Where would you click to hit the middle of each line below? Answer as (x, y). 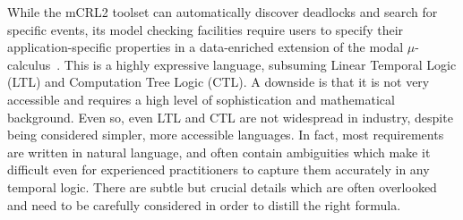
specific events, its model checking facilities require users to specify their (206, 29)
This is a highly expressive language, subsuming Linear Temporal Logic (260, 64)
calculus (29, 64)
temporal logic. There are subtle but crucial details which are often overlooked (222, 186)
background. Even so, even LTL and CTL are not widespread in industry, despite (230, 117)
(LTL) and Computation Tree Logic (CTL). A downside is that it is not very (219, 82)
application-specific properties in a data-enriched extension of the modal (206, 47)
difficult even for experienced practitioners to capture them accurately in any (219, 169)
